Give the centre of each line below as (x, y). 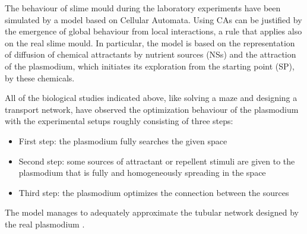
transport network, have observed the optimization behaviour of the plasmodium (152, 109)
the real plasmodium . (45, 224)
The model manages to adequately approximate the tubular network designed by (152, 212)
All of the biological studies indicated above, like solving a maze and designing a (151, 98)
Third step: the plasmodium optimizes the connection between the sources (154, 192)
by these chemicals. (40, 78)
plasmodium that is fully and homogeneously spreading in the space (142, 173)
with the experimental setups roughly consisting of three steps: (119, 121)
